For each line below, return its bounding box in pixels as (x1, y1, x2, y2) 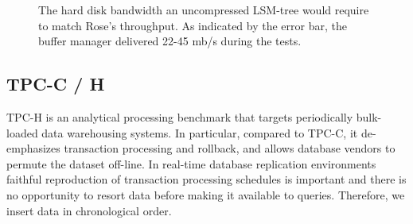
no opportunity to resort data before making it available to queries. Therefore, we (6, 186, 405, 203)
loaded (6, 124, 38, 141)
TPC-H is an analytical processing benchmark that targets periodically (6, 108, 353, 125)
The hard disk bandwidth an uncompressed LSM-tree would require (38, 2, 369, 17)
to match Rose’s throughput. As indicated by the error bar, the (38, 17, 347, 33)
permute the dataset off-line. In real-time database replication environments (6, 155, 376, 172)
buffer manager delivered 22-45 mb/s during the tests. (38, 33, 302, 49)
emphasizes (6, 140, 60, 156)
